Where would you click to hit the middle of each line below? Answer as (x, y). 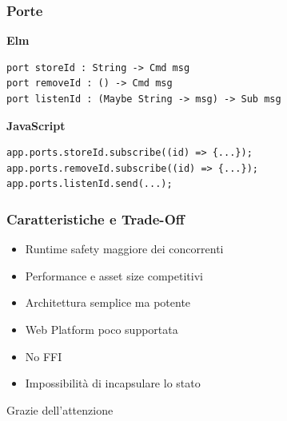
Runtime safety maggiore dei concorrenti (124, 249)
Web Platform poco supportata (102, 329)
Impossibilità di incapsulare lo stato (113, 383)
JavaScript (36, 125)
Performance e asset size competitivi (114, 275)
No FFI (44, 356)
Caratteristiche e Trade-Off (96, 218)
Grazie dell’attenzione (60, 409)
